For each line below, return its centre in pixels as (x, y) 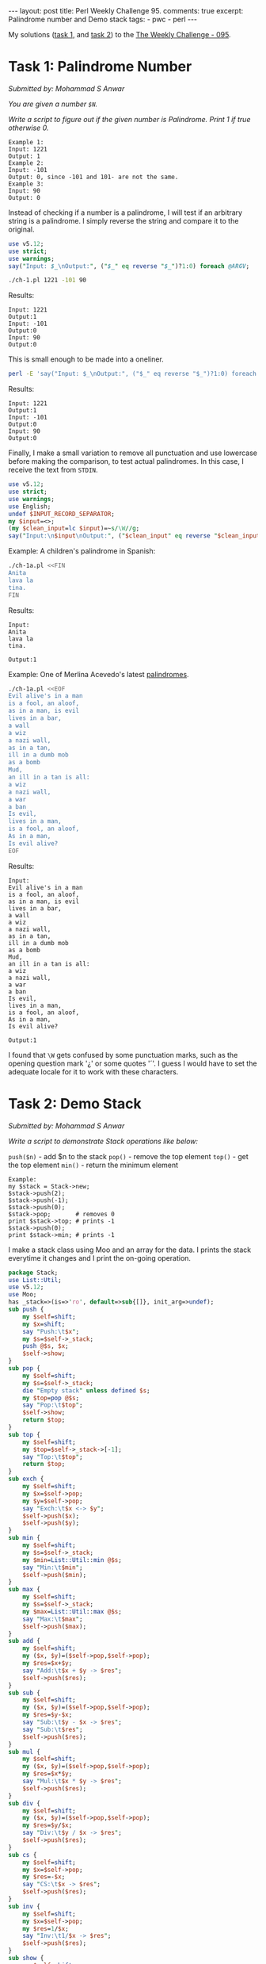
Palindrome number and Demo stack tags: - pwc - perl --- (103, 19)
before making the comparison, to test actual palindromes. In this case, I (126, 461)
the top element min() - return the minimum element (93, 1165)
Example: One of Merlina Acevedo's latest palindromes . (99, 674)
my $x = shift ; (44, 1324)
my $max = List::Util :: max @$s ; (72, 1611)
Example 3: (26, 184)
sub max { (25, 1590)
